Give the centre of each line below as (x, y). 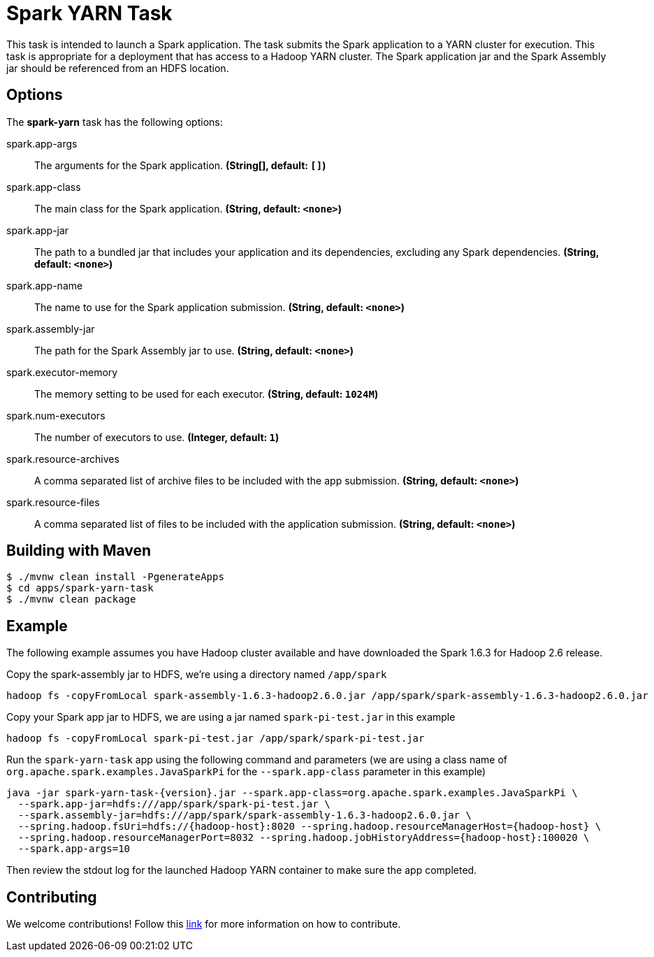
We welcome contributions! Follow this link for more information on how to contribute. (204, 924)
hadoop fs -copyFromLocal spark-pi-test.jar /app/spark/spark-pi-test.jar (216, 739)
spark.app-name (45, 285)
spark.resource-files (53, 502)
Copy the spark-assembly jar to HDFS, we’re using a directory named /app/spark (197, 675)
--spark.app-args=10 (74, 849)
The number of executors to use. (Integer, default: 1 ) (157, 437)
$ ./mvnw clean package (71, 599)
